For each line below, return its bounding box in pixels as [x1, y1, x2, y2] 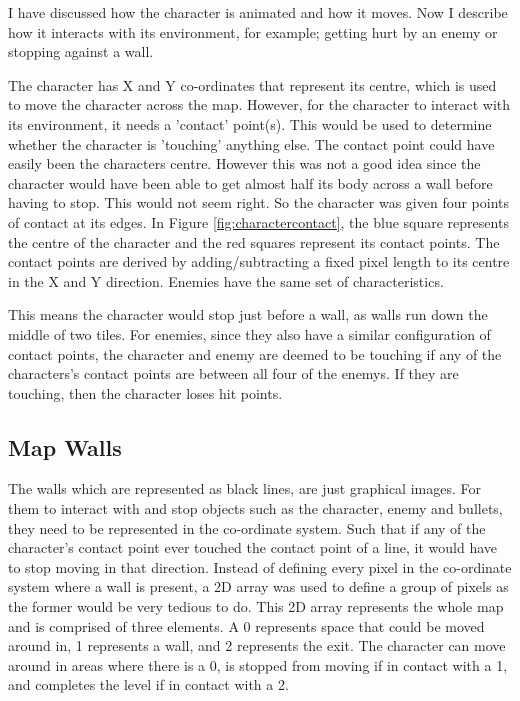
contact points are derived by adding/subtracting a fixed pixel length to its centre [8, 251, 510, 272]
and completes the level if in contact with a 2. [8, 674, 289, 695]
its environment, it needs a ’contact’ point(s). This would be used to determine [8, 113, 492, 134]
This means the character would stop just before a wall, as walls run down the [8, 304, 488, 325]
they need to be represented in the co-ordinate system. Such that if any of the [8, 517, 486, 538]
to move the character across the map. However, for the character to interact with [8, 94, 511, 115]
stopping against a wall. [8, 41, 154, 62]
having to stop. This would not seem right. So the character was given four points [8, 192, 510, 213]
